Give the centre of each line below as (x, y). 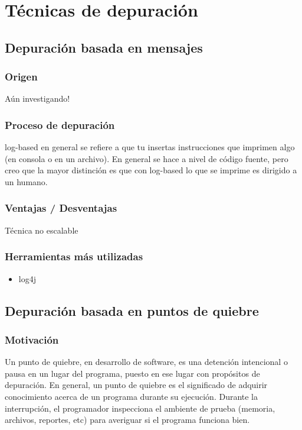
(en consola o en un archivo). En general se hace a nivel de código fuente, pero (147, 158)
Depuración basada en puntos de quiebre (132, 310)
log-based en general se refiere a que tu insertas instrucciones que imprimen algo (150, 147)
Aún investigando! (37, 98)
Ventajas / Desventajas (61, 208)
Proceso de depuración (60, 125)
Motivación (32, 339)
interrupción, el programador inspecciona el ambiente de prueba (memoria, (140, 408)
